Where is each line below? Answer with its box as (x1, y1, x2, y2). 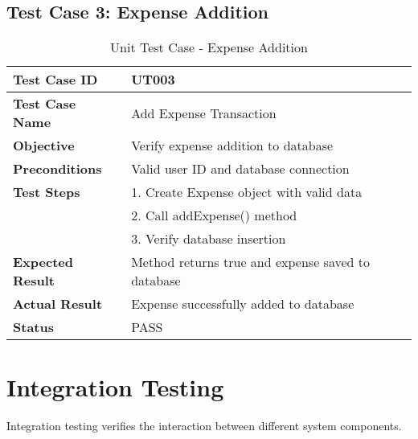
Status (13, 318, 54, 337)
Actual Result (13, 294, 103, 314)
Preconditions (13, 159, 102, 178)
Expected (13, 252, 73, 272)
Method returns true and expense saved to (131, 252, 370, 272)
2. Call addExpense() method (131, 206, 297, 225)
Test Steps (13, 183, 80, 202)
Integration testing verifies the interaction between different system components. (6, 417, 402, 434)
